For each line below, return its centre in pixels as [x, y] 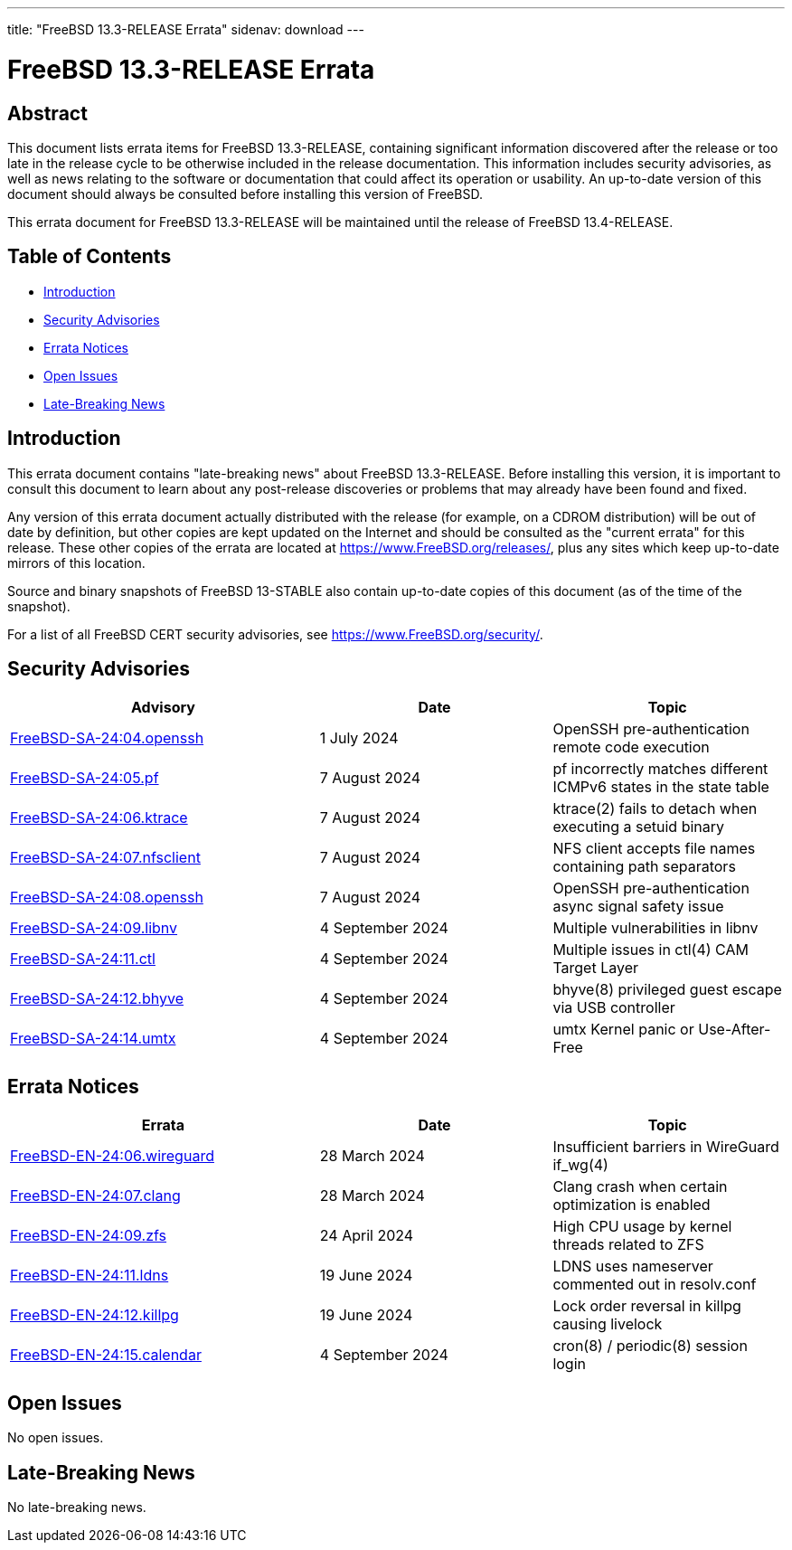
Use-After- [735, 1030]
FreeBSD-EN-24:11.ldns [90, 1276]
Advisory [163, 708]
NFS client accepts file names [654, 849]
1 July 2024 [359, 738]
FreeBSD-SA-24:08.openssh [107, 898]
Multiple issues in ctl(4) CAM [651, 950]
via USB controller [614, 1008]
